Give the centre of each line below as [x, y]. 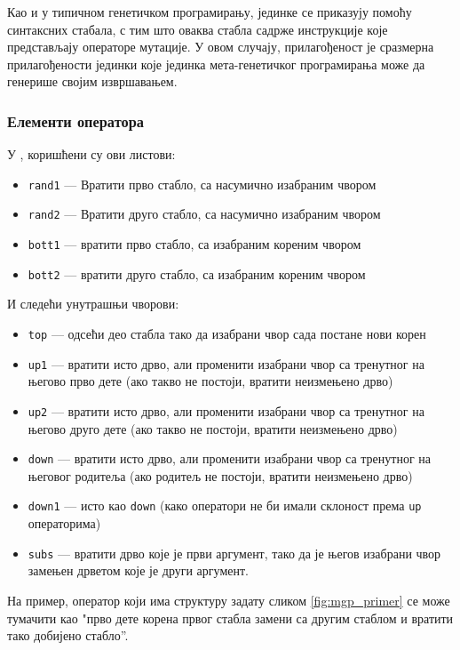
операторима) [64, 523]
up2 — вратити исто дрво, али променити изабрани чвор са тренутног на [226, 410]
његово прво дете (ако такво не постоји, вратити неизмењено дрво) [210, 381]
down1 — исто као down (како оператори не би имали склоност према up [225, 506]
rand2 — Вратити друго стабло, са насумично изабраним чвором [204, 214]
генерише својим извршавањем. [92, 81]
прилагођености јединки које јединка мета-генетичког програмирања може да [216, 64]
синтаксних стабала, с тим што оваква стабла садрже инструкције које [198, 29]
